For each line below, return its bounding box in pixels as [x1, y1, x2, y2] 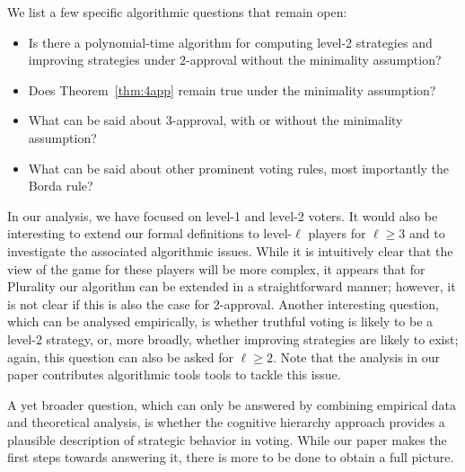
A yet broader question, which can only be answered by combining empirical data [7, 395, 457, 414]
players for [308, 224, 366, 243]
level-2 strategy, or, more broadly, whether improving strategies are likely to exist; [7, 329, 459, 348]
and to [409, 224, 445, 243]
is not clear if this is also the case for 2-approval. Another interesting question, [7, 294, 439, 313]
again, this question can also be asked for [7, 347, 233, 366]
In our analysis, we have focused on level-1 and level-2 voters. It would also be [7, 206, 438, 225]
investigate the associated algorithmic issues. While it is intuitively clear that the [7, 241, 453, 260]
